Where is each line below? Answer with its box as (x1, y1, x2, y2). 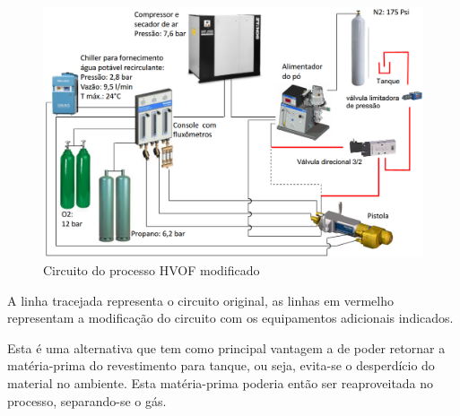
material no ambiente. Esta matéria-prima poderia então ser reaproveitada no (7, 374, 434, 393)
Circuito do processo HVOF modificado (43, 261, 260, 280)
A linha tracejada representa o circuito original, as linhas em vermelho (7, 290, 394, 309)
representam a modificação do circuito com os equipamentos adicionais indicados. (7, 308, 454, 327)
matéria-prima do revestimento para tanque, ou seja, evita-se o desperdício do (7, 356, 435, 375)
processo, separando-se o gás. (7, 391, 167, 410)
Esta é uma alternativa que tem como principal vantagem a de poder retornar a (7, 338, 446, 357)
